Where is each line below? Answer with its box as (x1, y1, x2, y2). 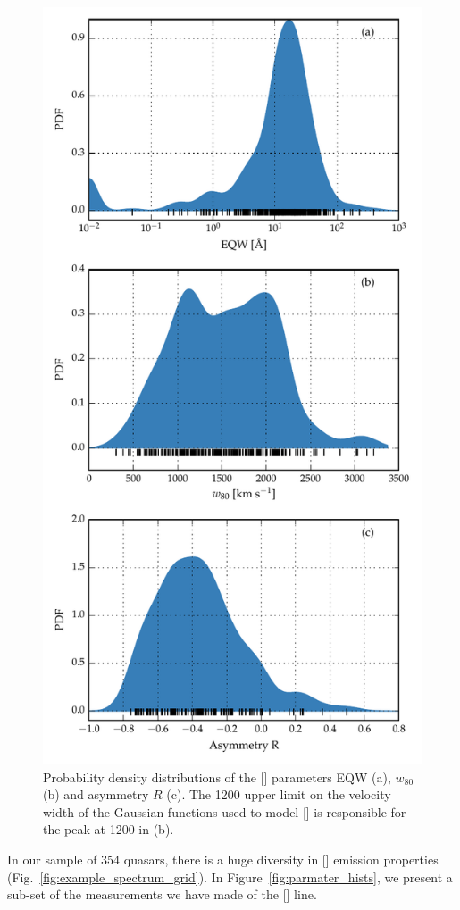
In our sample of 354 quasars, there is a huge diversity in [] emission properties (7, 849, 439, 868)
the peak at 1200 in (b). (43, 820, 174, 839)
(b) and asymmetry (43, 785, 149, 804)
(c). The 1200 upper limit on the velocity (166, 785, 391, 804)
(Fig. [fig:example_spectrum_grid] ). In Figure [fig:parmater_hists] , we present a (7, 867, 453, 886)
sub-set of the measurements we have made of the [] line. (7, 885, 317, 904)
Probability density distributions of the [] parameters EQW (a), (43, 767, 391, 786)
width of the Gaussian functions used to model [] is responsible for (43, 802, 406, 821)
